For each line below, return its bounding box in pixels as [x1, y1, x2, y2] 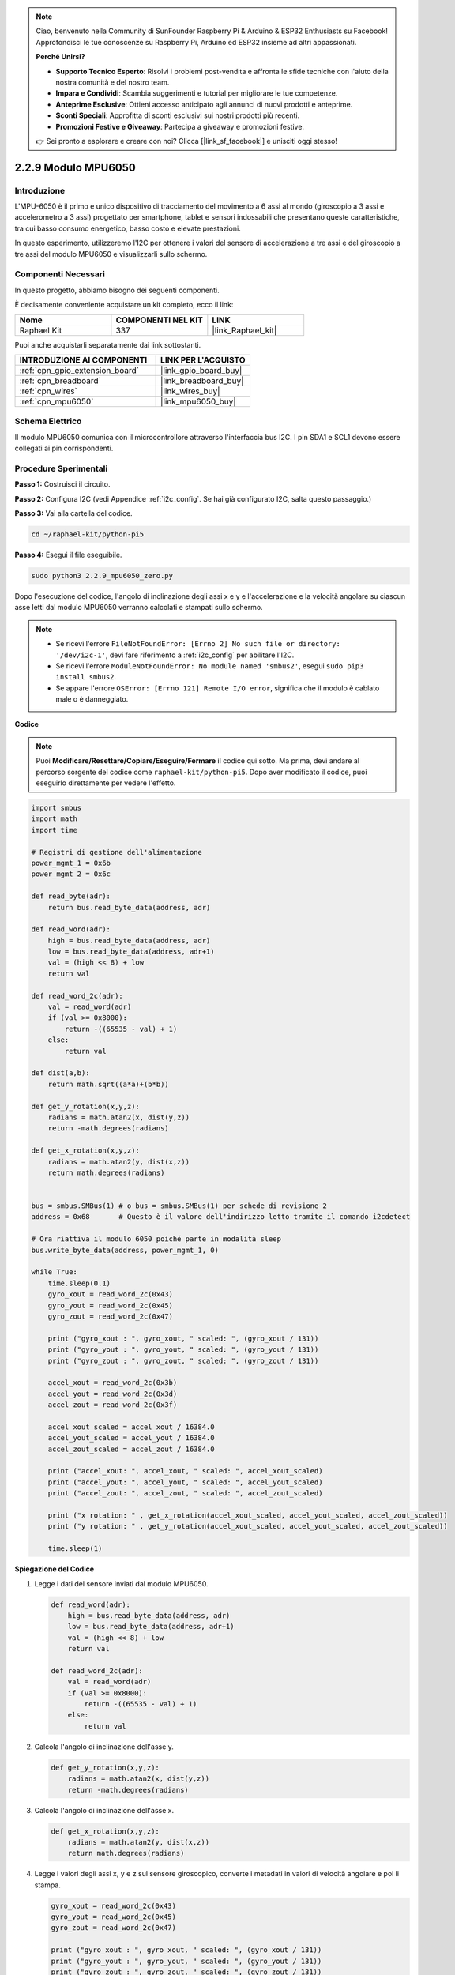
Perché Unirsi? [36, 52, 86, 62]
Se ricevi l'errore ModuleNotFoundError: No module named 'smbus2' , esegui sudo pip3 [55, 660, 364, 671]
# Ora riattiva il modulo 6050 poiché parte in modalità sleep [31, 1235, 282, 1243]
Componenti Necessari [14, 269, 106, 280]
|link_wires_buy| [160, 386, 220, 397]
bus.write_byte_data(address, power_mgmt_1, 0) [31, 1245, 219, 1255]
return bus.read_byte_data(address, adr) [47, 903, 211, 912]
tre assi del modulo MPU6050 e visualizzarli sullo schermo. [14, 249, 208, 258]
